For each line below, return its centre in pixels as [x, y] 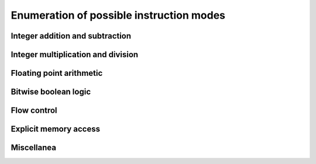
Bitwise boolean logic [51, 92]
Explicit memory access [56, 129]
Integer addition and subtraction [71, 36]
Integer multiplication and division [75, 55]
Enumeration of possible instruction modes [118, 15]
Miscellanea [34, 148]
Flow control [34, 111]
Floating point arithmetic [57, 73]
